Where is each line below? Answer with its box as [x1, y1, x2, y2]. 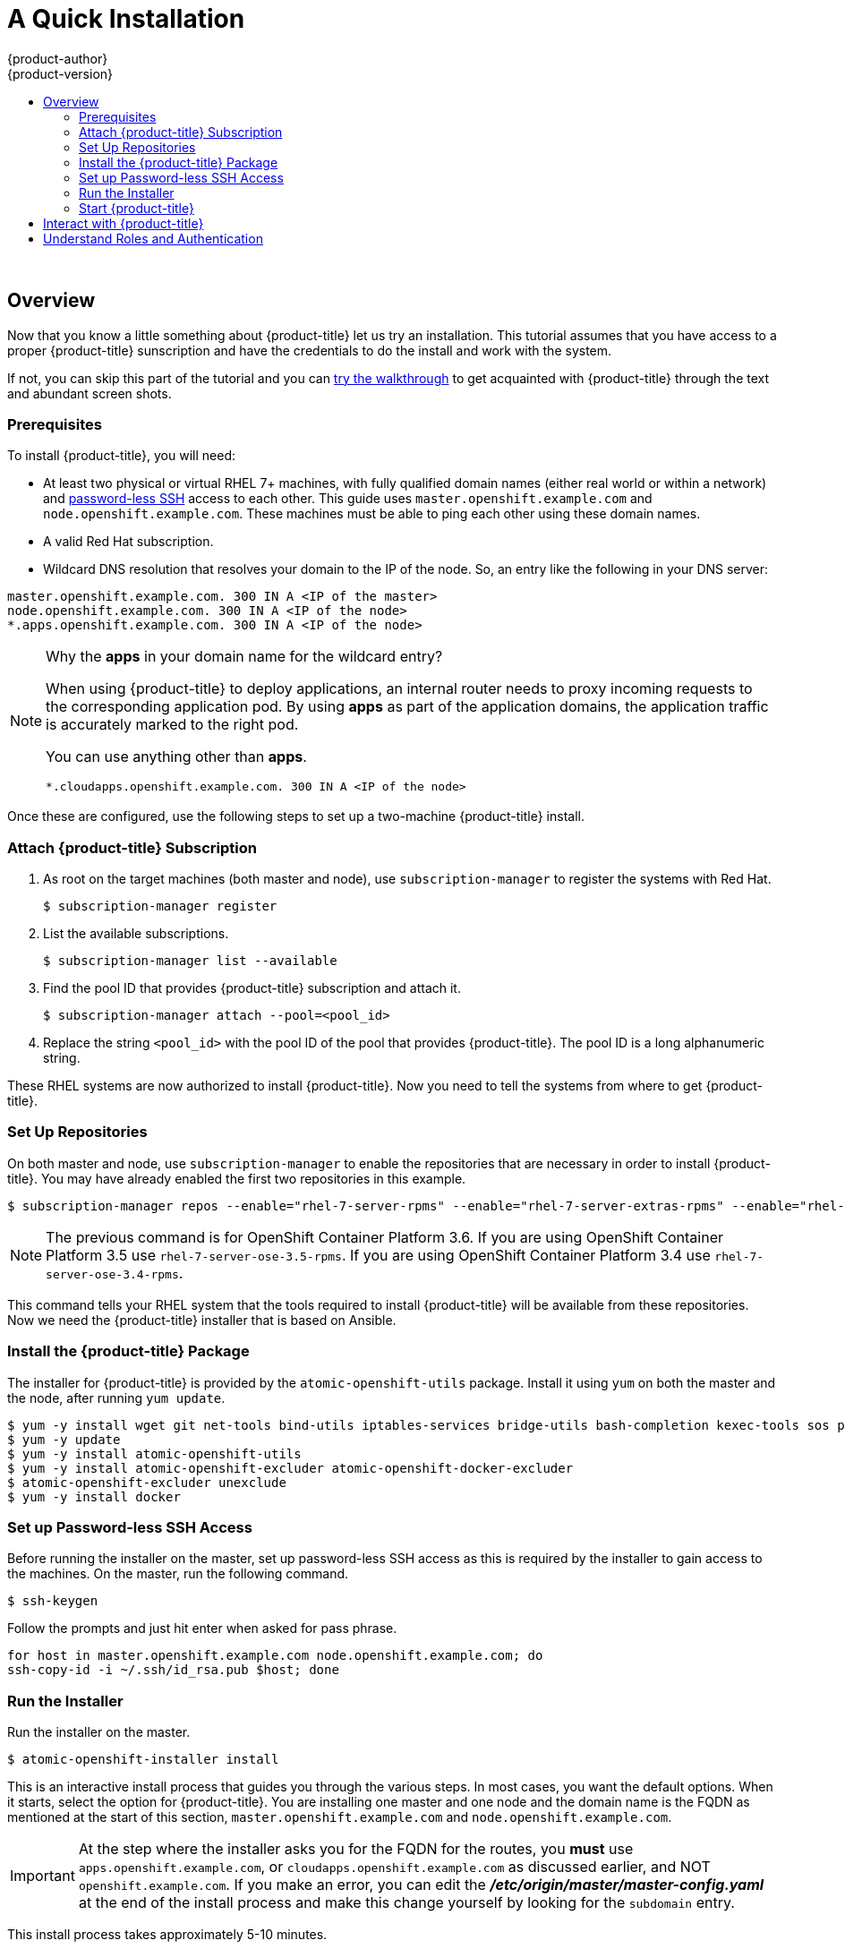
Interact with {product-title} [43, 215, 204, 231]
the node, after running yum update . [7, 1389, 226, 1406]
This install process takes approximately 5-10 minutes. [7, 1927, 328, 1943]
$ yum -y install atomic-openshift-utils [7, 1446, 302, 1461]
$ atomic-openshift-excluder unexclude [7, 1475, 286, 1490]
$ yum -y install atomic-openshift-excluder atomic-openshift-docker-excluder [7, 1460, 574, 1475]
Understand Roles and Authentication [43, 230, 263, 246]
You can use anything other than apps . [46, 748, 307, 766]
